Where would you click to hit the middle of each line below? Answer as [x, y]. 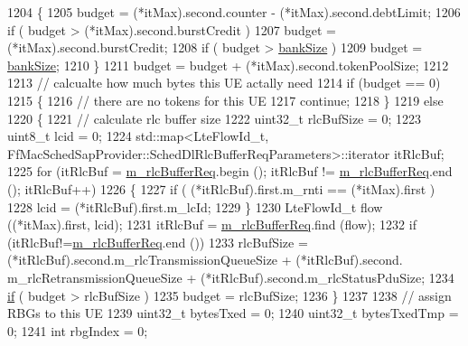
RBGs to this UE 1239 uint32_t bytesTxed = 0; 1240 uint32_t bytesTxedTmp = [233, 313]
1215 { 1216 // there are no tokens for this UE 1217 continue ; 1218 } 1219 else [225, 100]
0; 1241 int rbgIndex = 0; [78, 330]
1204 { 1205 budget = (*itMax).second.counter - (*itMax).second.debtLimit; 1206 [234, 12]
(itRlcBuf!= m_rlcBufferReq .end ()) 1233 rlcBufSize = [158, 242]
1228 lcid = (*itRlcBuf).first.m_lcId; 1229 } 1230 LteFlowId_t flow [195, 206]
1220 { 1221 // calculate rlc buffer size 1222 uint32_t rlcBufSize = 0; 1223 [215, 118]
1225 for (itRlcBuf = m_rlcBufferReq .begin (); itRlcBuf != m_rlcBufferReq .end [230, 171]
